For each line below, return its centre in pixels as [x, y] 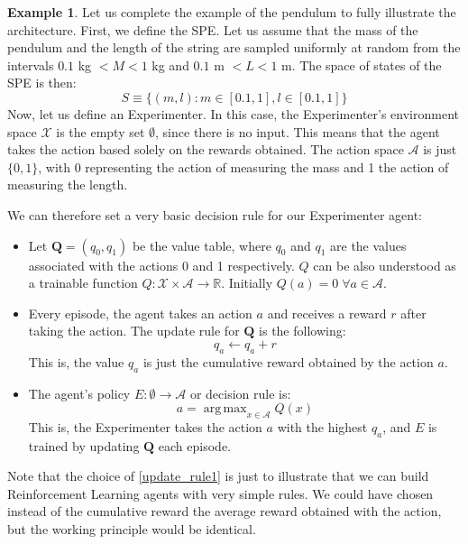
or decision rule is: [240, 393]
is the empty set [101, 131]
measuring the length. [68, 184]
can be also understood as [385, 265]
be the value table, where [202, 245]
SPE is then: [42, 83]
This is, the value [76, 361]
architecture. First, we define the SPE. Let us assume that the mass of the [213, 29]
